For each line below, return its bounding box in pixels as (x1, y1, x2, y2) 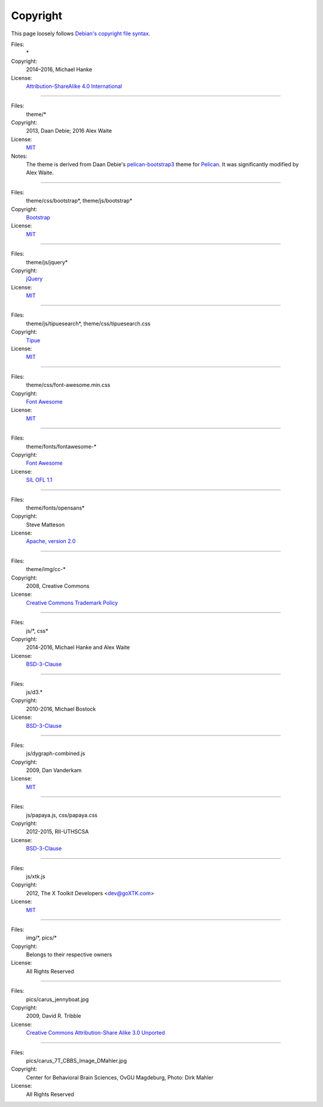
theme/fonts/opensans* (26, 504, 85, 511)
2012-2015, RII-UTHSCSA (26, 828, 89, 835)
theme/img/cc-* (26, 566, 66, 573)
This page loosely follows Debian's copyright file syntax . (11, 30, 151, 37)
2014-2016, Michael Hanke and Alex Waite (26, 644, 130, 651)
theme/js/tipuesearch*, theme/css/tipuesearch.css (26, 320, 151, 327)
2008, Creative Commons (26, 583, 90, 590)
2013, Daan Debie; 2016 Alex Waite (26, 127, 112, 135)
